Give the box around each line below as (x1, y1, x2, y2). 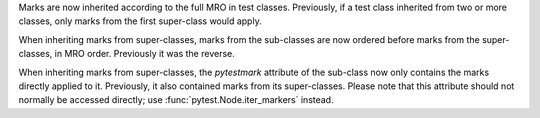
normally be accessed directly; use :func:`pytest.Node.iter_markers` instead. (18, 94, 334, 106)
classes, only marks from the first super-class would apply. (18, 15, 262, 27)
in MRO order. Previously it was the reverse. (54, 48, 235, 60)
